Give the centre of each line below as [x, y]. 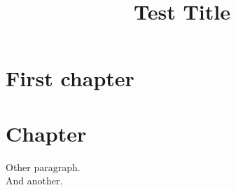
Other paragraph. [43, 167]
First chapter [70, 78]
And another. [34, 181]
